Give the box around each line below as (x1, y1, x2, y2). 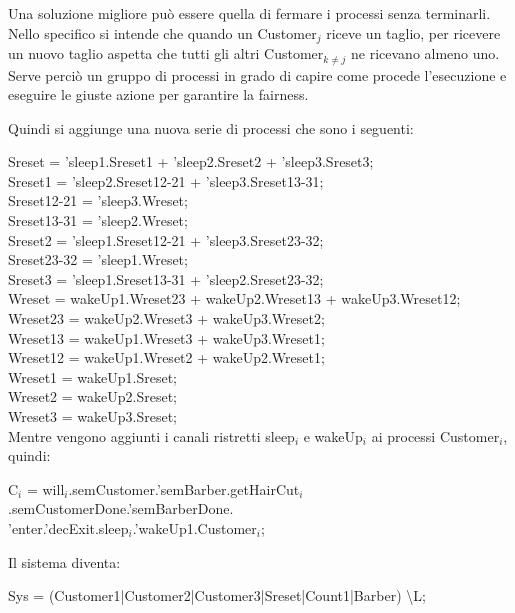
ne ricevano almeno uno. (351, 43, 500, 64)
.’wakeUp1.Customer (132, 517, 257, 538)
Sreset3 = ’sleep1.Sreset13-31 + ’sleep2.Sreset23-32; (8, 268, 324, 289)
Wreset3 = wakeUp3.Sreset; (8, 406, 177, 426)
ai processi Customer (371, 425, 500, 446)
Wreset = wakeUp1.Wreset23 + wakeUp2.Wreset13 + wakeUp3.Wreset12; (8, 288, 461, 309)
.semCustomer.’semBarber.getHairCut (68, 478, 300, 499)
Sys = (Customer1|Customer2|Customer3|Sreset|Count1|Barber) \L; (8, 585, 426, 606)
